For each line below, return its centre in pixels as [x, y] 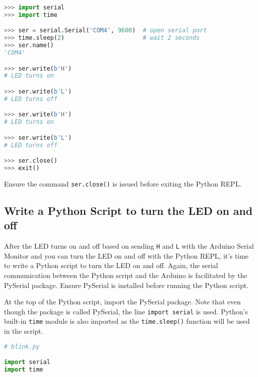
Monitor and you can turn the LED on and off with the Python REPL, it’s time [126, 255]
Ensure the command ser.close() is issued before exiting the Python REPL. [123, 183]
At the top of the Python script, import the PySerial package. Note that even [123, 302]
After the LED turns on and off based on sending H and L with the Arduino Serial [129, 246]
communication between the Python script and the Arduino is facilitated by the [126, 275]
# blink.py [22, 346]
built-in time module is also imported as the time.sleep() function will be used [127, 321]
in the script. [24, 331]
